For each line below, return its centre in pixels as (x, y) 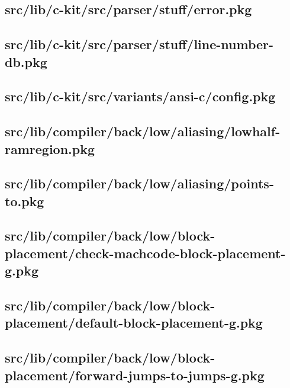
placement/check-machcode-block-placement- (145, 253)
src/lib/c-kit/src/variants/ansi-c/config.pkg (140, 96)
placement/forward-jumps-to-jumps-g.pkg (135, 375)
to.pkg (25, 201)
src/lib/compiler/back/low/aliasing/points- (139, 183)
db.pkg (26, 61)
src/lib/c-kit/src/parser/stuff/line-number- (139, 44)
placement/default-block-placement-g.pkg (134, 323)
